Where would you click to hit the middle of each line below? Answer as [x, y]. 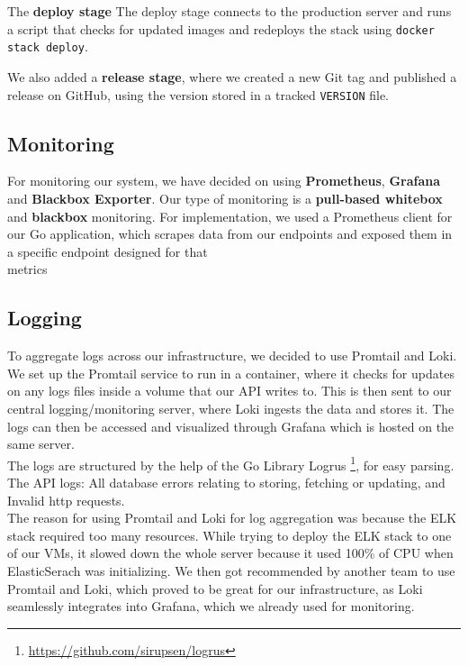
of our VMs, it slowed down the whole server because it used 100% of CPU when [230, 553]
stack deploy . [48, 46]
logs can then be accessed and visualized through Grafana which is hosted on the [231, 426]
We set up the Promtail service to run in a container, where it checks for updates [231, 373]
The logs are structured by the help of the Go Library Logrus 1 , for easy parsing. [231, 463]
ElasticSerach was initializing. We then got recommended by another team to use [231, 570]
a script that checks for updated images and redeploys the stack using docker [221, 28]
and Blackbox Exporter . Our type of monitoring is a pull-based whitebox [225, 198]
